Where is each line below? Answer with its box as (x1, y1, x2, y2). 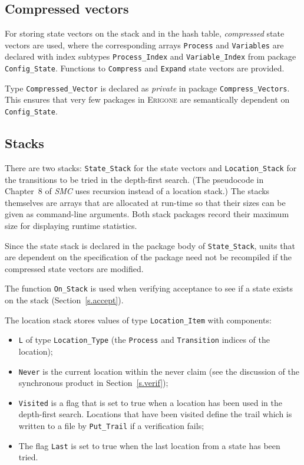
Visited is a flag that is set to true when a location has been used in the (18, 396, 282, 408)
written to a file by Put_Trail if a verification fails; (18, 420, 204, 431)
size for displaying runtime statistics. (5, 219, 137, 231)
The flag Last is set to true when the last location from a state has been (18, 439, 280, 451)
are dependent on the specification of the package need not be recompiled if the (5, 251, 292, 263)
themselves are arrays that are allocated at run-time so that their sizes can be (5, 196, 286, 208)
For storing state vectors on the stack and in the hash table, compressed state (5, 27, 285, 40)
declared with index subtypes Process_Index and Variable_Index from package (5, 50, 296, 63)
